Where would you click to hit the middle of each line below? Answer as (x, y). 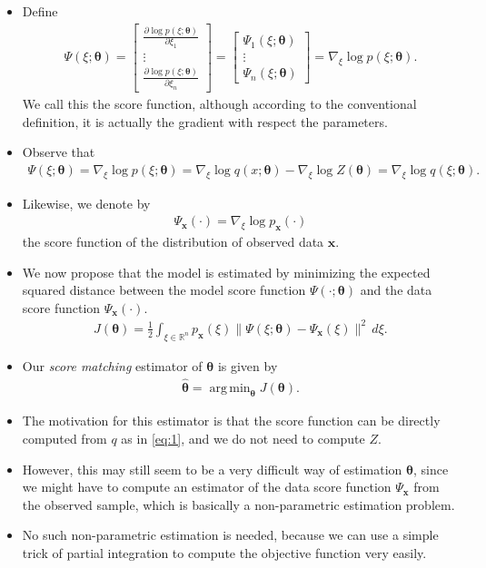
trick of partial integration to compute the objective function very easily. (224, 552)
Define (40, 11)
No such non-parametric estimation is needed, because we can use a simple (230, 535)
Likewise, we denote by (86, 203)
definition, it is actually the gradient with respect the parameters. (205, 121)
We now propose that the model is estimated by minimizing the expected (226, 272)
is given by (248, 365)
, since (431, 469)
